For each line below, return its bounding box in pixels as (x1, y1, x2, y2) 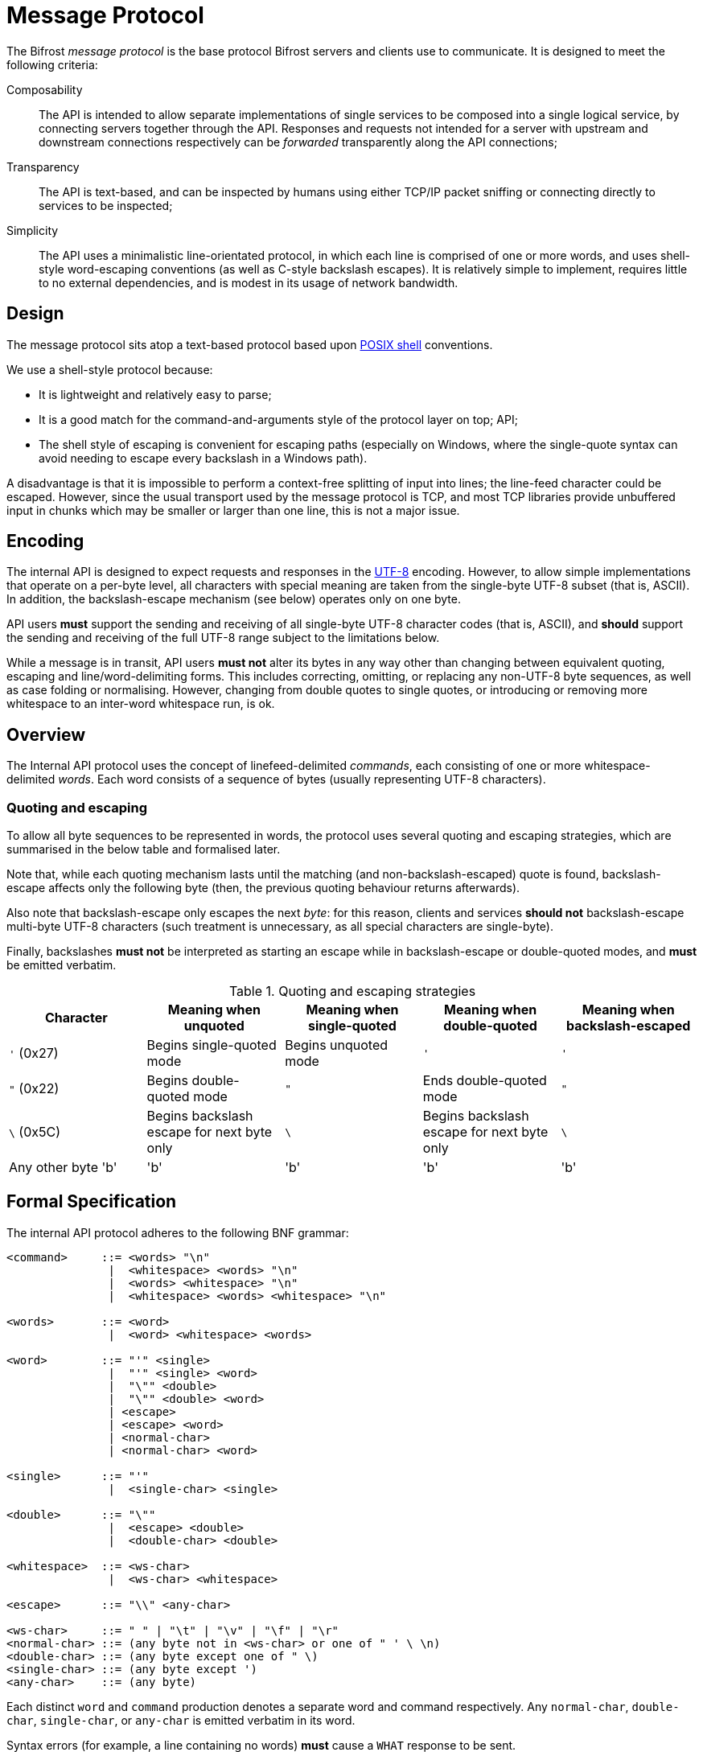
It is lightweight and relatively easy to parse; (39, 387, 272, 401)
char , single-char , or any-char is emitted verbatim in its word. (6, 1713, 356, 1727)
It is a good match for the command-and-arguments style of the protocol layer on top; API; (39, 412, 518, 426)
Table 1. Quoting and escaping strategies (228, 983, 476, 1000)
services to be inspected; (39, 198, 173, 212)
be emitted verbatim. (6, 958, 117, 973)
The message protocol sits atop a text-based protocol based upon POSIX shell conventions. (6, 337, 493, 352)
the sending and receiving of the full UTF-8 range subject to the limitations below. (6, 631, 440, 645)
